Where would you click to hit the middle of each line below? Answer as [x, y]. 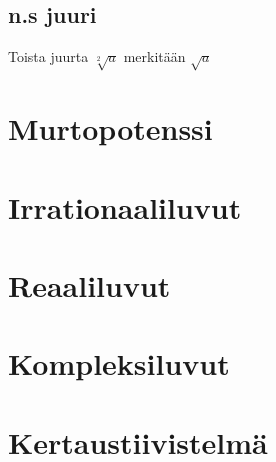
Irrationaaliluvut [125, 206]
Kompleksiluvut [119, 363]
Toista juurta [48, 56]
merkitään [154, 56]
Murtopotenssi [110, 128]
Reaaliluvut [89, 284]
